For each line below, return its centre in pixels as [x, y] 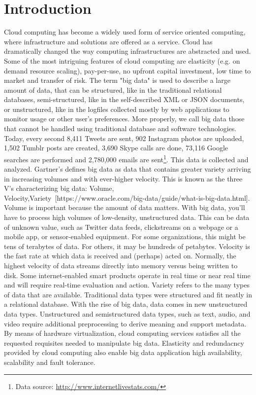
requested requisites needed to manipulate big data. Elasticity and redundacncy [124, 342]
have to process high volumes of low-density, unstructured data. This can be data [127, 217]
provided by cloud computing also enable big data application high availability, [123, 352]
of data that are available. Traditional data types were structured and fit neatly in [128, 294]
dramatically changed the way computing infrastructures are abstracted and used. [128, 51]
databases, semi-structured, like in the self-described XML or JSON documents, [124, 99]
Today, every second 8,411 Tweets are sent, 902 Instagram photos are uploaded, [124, 138]
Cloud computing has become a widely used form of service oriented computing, [125, 32]
